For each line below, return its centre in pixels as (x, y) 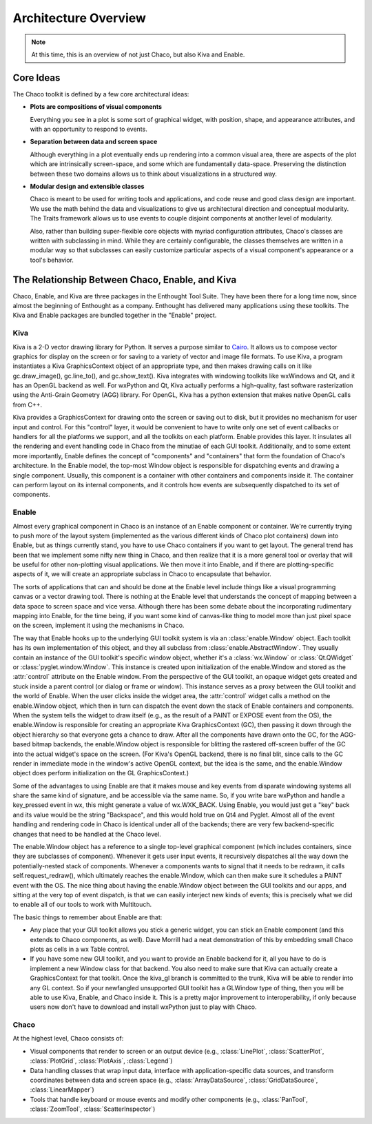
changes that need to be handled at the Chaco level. (87, 834)
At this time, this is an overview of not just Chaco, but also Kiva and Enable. (138, 54)
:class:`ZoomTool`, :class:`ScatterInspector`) (93, 1109)
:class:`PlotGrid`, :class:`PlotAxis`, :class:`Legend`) (101, 1061)
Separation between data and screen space (94, 142)
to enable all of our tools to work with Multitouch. (82, 905)
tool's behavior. (52, 260)
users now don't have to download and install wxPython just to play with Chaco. (144, 1007)
